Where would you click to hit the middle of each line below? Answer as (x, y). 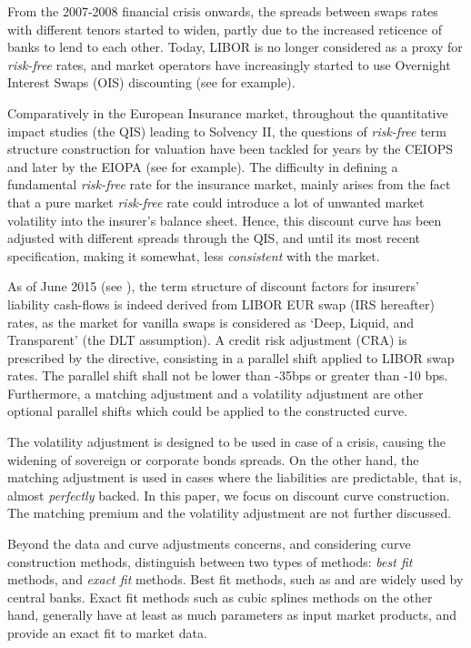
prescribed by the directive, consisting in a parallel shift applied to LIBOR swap (231, 357)
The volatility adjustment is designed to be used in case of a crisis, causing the (227, 442)
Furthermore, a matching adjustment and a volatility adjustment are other (215, 393)
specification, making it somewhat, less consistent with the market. (194, 255)
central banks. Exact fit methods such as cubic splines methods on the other (220, 597)
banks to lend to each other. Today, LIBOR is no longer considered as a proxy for (235, 47)
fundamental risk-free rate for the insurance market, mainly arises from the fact (229, 184)
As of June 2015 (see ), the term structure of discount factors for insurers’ (213, 286)
